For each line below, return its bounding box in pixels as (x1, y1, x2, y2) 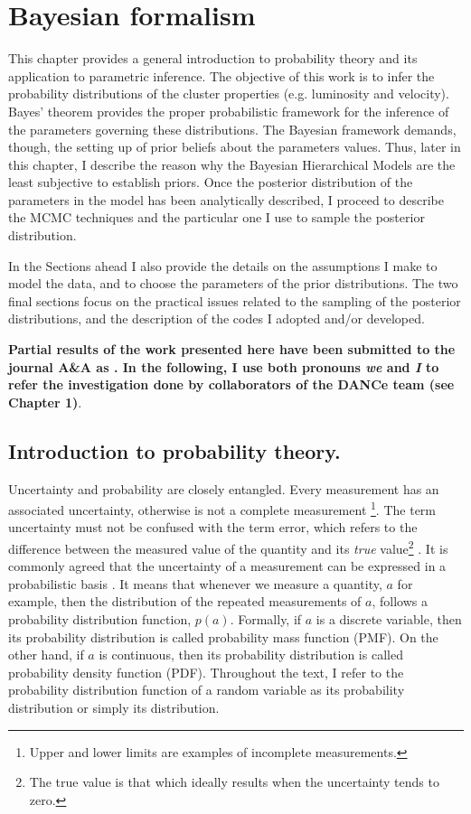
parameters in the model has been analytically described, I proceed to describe (8, 190, 444, 209)
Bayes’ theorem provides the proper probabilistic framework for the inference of (8, 101, 449, 120)
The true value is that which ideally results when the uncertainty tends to (29, 772, 439, 791)
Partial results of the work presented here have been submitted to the (8, 340, 456, 359)
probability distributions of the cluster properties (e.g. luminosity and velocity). (8, 84, 449, 103)
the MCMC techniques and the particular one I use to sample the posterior (8, 208, 425, 227)
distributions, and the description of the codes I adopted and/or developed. (8, 309, 425, 328)
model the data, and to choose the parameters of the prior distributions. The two (8, 274, 458, 293)
